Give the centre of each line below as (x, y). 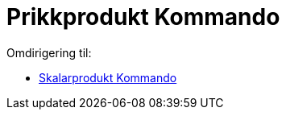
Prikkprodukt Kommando (143, 17)
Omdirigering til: (49, 52)
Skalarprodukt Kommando (108, 77)
